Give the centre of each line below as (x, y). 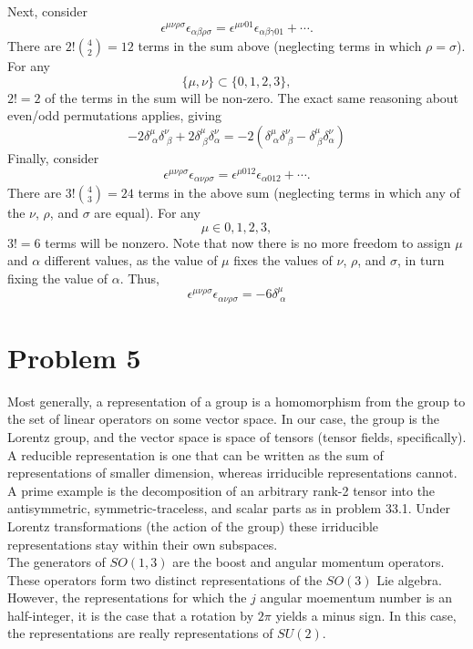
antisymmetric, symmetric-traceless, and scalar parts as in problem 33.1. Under (229, 508)
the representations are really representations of (140, 633)
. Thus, (139, 278)
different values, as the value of (131, 260)
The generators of (57, 562)
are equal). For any (147, 213)
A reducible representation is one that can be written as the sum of (195, 454)
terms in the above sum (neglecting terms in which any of (299, 193)
